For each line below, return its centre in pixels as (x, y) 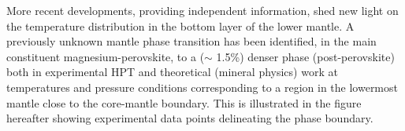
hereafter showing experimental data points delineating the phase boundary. (190, 118)
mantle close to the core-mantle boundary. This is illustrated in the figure (184, 102)
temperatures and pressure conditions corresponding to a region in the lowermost (202, 87)
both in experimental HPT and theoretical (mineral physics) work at (172, 72)
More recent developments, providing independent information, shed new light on (202, 10)
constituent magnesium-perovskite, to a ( (106, 56)
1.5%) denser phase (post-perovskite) (305, 56)
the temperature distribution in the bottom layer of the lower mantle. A (180, 25)
